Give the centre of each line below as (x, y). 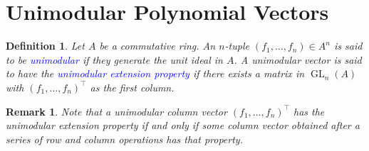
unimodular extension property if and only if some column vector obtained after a (183, 125)
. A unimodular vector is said (298, 59)
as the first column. (132, 87)
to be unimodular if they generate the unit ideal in (114, 59)
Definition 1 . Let (45, 46)
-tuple (237, 46)
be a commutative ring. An (157, 46)
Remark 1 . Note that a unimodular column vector (116, 111)
